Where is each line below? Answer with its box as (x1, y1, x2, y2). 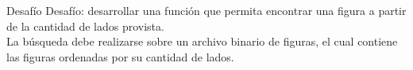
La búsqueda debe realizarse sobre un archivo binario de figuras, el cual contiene (6, 33, 398, 50)
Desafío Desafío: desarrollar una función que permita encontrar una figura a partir (6, 2, 407, 18)
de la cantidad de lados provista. (6, 17, 164, 34)
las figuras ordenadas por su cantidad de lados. (6, 48, 234, 64)
